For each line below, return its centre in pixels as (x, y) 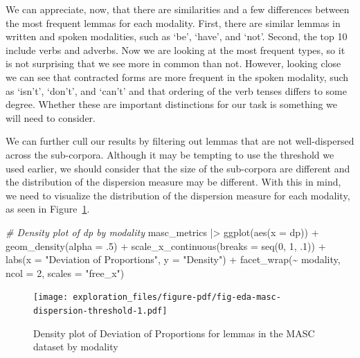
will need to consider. (51, 117)
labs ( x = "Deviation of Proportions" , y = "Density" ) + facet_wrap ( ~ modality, (173, 259)
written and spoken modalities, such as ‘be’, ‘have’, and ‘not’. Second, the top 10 (177, 36)
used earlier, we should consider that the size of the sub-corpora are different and (178, 168)
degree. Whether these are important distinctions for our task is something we (172, 104)
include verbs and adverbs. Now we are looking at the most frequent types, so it (175, 50)
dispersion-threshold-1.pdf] (100, 311)
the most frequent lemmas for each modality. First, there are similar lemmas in (173, 23)
